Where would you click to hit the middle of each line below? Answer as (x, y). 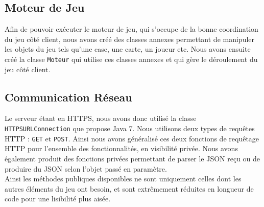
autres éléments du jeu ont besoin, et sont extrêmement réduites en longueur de (129, 188)
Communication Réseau (68, 97)
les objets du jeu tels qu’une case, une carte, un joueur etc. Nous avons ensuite (128, 49)
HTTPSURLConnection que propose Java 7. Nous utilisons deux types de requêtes (130, 128)
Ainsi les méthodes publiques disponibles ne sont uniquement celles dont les (123, 179)
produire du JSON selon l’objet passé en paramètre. (86, 168)
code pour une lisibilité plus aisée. (58, 199)
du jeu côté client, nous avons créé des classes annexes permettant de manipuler (130, 39)
